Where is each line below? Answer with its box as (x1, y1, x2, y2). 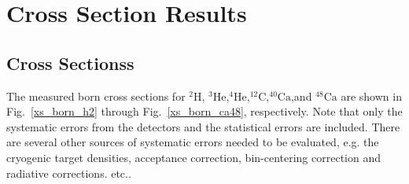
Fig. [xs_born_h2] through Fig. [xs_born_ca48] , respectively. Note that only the (6, 103, 403, 120)
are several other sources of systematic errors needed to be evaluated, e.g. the (6, 134, 379, 150)
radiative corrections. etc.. (6, 164, 131, 181)
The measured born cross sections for (6, 87, 186, 104)
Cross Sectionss (6, 50, 134, 75)
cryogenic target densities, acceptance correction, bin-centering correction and (6, 149, 381, 165)
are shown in (341, 87, 402, 104)
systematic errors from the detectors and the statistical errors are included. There (6, 118, 400, 134)
